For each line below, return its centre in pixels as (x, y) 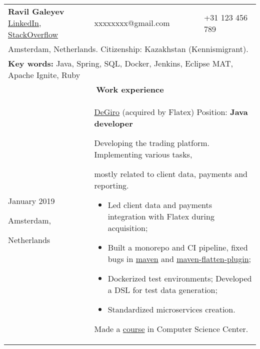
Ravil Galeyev (36, 11)
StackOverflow (33, 34)
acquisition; (128, 228)
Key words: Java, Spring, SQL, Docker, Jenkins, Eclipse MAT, (121, 63)
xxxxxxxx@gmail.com (132, 23)
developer (113, 123)
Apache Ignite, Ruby (44, 75)
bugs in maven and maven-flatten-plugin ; (179, 259)
